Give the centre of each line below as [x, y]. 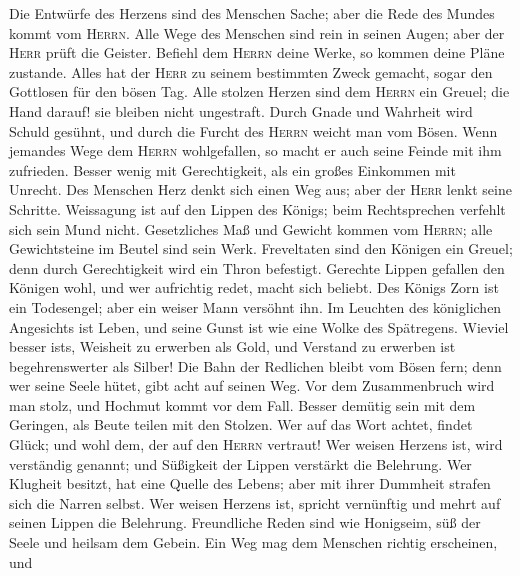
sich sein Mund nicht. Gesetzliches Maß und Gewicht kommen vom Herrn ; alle [251, 228]
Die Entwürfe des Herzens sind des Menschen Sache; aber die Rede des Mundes [252, 13]
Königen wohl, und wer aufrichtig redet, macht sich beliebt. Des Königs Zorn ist [254, 287]
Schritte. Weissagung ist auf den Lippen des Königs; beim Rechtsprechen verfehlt [257, 208]
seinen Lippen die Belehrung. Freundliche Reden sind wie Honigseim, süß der [245, 522]
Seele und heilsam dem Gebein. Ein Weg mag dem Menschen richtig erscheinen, [253, 542]
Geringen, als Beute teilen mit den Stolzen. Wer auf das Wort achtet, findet [241, 424]
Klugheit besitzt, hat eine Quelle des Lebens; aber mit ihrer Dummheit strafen [250, 483]
